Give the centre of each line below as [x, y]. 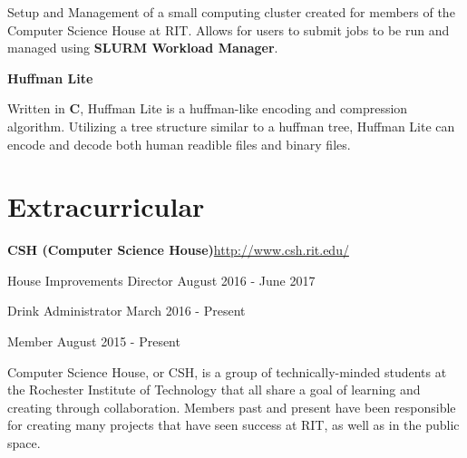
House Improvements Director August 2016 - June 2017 [161, 280]
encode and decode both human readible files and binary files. [179, 144]
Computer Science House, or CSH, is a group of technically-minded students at [227, 371]
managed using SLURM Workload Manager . [143, 48]
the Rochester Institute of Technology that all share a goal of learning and [214, 390]
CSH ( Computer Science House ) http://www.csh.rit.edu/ [178, 250]
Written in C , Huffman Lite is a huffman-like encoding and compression [208, 108]
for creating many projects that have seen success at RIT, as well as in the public [233, 425]
